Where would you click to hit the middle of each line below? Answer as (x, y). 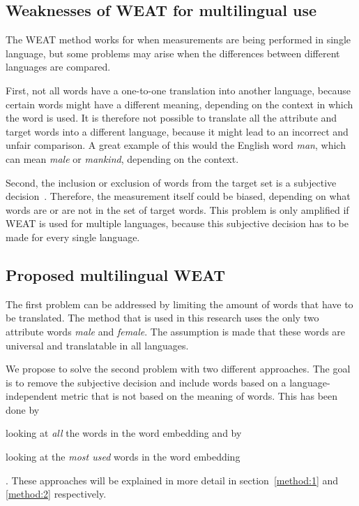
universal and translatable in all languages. (97, 345)
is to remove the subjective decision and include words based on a (146, 382)
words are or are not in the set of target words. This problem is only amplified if (177, 209)
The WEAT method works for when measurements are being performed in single (178, 39)
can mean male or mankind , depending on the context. (122, 158)
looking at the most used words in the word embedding (123, 457)
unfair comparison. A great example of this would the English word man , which (176, 145)
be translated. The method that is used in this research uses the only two (162, 318)
